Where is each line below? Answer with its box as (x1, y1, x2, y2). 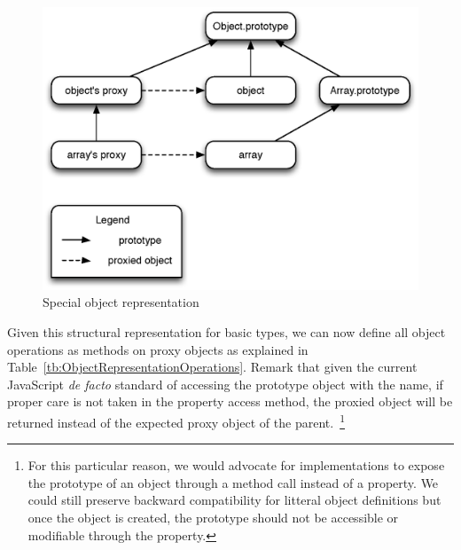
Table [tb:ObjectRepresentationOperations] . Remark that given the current (7, 357, 418, 376)
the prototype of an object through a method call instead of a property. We (27, 473, 439, 491)
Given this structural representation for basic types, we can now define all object (7, 323, 446, 342)
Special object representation (43, 293, 199, 311)
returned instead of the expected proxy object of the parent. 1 (7, 410, 345, 431)
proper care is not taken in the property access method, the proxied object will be (7, 392, 453, 411)
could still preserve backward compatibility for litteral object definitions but (27, 491, 441, 509)
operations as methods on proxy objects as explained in (7, 340, 309, 358)
